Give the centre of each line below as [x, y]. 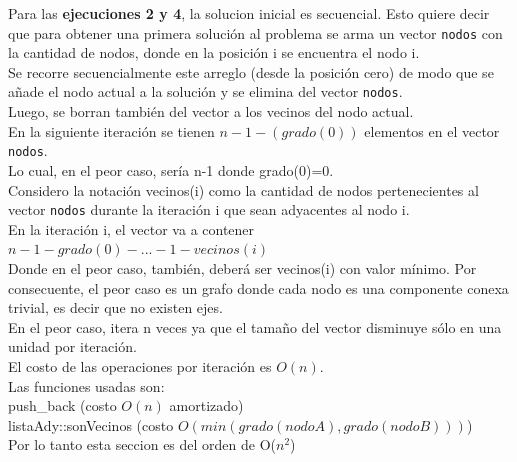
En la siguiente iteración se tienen [111, 130]
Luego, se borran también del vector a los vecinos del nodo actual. [211, 111]
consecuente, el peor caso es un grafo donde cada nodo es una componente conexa [258, 287]
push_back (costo [62, 405]
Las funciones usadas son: [86, 385]
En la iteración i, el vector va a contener [131, 228]
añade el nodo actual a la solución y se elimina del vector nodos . [205, 91]
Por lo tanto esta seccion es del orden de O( [142, 444]
